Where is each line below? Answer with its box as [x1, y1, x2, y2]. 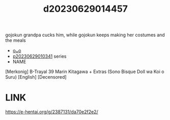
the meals [5, 37, 26, 43]
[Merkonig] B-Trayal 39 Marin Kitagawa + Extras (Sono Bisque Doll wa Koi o [5, 68, 164, 75]
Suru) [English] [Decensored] [5, 74, 67, 80]
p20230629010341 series [12, 53, 67, 59]
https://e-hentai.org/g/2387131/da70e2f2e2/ [5, 109, 98, 115]
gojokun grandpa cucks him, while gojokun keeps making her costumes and [5, 32, 165, 38]
